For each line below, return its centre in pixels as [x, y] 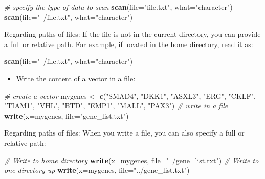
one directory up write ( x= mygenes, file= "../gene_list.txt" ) [97, 170]
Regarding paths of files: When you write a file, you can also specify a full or [124, 133]
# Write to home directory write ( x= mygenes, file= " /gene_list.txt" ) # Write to [131, 160]
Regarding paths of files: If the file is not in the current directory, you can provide [132, 34]
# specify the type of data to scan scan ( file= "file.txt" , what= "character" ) [118, 7]
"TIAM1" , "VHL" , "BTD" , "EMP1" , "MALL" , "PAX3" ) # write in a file [116, 106]
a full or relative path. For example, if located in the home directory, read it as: [129, 44]
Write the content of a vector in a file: [76, 78]
